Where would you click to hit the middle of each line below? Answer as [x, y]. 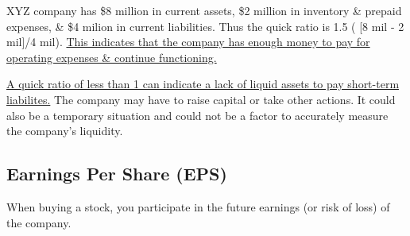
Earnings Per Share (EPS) [117, 174]
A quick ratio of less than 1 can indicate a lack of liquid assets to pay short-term [203, 84]
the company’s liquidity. [65, 131]
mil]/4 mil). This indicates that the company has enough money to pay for [188, 42]
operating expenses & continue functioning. [112, 57]
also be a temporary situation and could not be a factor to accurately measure [197, 115]
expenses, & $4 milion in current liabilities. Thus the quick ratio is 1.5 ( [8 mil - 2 [205, 26]
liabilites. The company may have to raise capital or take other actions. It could [201, 99]
